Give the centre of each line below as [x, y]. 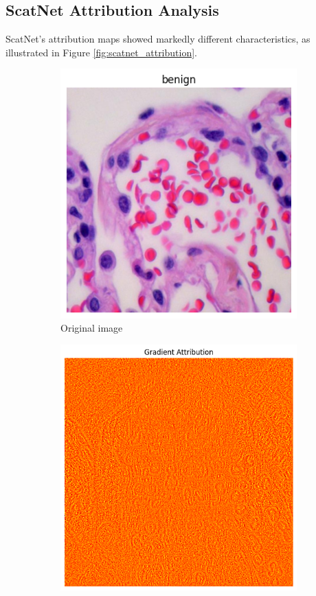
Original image [92, 328]
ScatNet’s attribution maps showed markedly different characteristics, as [158, 39]
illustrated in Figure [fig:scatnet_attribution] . [101, 52]
